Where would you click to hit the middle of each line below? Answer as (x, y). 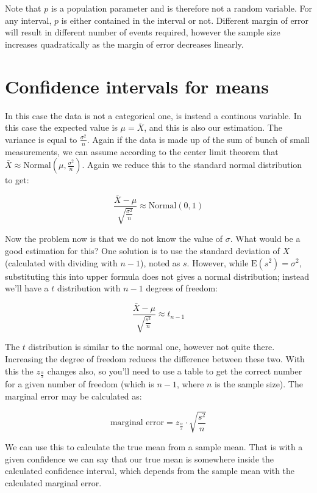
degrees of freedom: (182, 288)
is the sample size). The (259, 384)
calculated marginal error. (53, 482)
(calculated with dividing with (61, 262)
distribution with (89, 288)
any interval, (28, 20)
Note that (23, 8)
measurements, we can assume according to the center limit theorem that (142, 151)
